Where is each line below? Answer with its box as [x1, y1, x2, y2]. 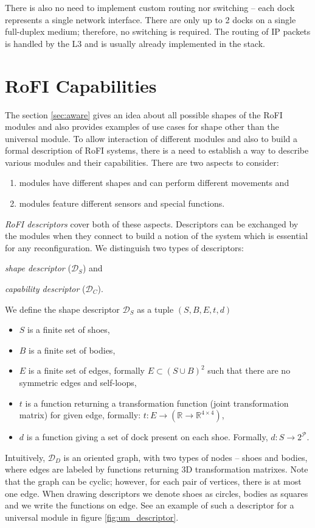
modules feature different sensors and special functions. [19, 197, 225, 210]
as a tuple [137, 302, 174, 315]
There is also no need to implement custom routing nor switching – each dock [5, 1, 295, 13]
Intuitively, [5, 451, 46, 463]
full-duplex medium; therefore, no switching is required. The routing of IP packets [5, 25, 311, 38]
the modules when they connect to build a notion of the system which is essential [5, 229, 308, 242]
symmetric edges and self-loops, [19, 376, 137, 388]
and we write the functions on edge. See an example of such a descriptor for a [5, 499, 294, 512]
